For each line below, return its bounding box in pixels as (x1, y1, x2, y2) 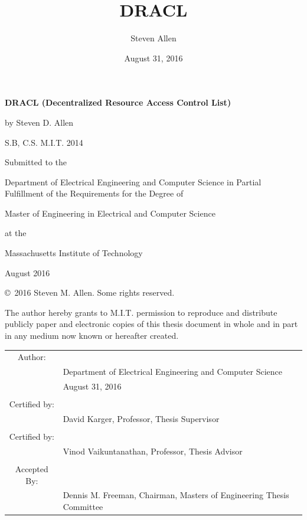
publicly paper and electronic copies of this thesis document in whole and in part (5, 318, 298, 330)
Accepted (15, 463, 48, 475)
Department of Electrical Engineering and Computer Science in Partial (5, 175, 262, 188)
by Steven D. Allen (5, 116, 74, 128)
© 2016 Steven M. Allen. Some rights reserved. (5, 286, 175, 299)
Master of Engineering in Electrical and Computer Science (5, 207, 215, 219)
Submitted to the (5, 156, 67, 168)
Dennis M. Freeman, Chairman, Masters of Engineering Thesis (63, 489, 289, 501)
